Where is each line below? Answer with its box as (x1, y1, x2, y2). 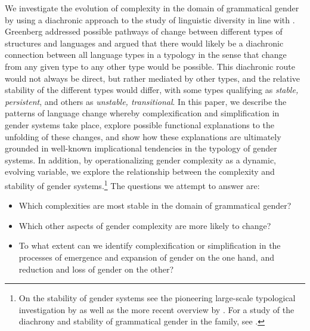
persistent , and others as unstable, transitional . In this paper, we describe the (5, 95, 287, 107)
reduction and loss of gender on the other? (18, 262, 174, 275)
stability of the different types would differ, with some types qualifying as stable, (5, 83, 299, 96)
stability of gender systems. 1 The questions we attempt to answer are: (5, 177, 260, 191)
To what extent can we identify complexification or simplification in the (18, 239, 281, 252)
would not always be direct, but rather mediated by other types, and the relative (5, 72, 300, 84)
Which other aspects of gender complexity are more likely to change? (18, 219, 271, 231)
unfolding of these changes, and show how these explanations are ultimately (5, 130, 281, 143)
